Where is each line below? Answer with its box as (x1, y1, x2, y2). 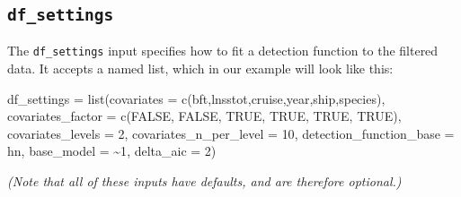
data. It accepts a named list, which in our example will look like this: (7, 59, 394, 78)
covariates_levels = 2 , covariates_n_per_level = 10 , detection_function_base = (7, 124, 455, 142)
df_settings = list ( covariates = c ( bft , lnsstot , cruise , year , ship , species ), (7, 89, 386, 107)
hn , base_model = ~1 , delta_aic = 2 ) (7, 141, 217, 160)
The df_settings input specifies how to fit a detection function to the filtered (7, 41, 439, 60)
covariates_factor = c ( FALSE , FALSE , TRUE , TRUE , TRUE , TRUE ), (7, 107, 402, 125)
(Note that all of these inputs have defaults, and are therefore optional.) (7, 172, 402, 190)
